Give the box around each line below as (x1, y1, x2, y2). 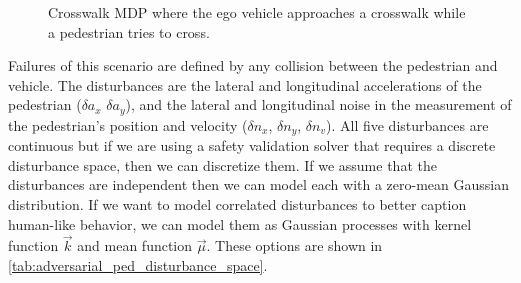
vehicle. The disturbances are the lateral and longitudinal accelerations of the (8, 74, 482, 95)
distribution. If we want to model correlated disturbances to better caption (8, 194, 467, 215)
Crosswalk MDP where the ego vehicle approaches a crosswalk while (48, 2, 466, 22)
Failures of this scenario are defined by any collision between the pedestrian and (8, 55, 498, 76)
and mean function (77, 235, 193, 256)
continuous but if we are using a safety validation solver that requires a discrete (8, 135, 496, 156)
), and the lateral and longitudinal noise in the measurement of (125, 94, 512, 115)
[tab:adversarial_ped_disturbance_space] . (8, 255, 268, 276)
